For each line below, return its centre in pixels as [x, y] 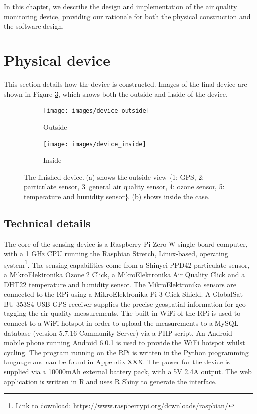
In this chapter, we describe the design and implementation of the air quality [121, 6]
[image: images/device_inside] [95, 144]
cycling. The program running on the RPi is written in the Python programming [126, 352]
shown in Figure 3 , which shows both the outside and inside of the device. [116, 93]
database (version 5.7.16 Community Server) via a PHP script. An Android [118, 333]
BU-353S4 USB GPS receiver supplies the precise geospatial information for [119, 303]
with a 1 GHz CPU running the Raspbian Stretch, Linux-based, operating [116, 253]
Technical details [47, 223]
